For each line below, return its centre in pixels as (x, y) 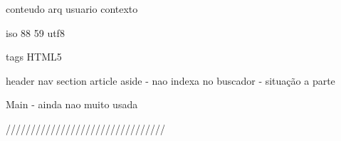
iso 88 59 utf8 (35, 32)
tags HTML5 (34, 57)
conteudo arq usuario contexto (72, 9)
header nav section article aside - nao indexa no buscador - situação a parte (170, 80)
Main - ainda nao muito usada (72, 104)
